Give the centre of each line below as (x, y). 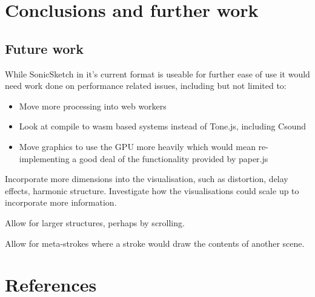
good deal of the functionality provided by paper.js (174, 158)
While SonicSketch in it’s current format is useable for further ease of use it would (157, 73)
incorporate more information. (61, 202)
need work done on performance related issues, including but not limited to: (146, 86)
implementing (44, 158)
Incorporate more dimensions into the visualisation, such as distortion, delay (147, 179)
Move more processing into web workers (93, 106)
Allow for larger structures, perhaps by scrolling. (95, 222)
